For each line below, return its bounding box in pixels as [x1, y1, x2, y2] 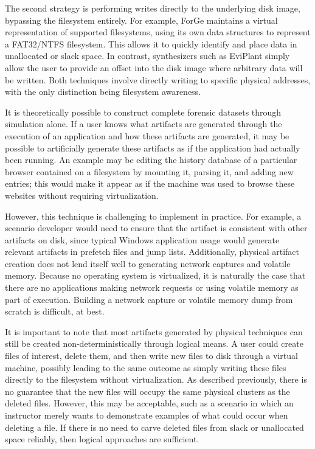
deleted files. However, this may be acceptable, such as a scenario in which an [5, 397, 294, 409]
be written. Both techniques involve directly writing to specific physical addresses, [5, 73, 311, 86]
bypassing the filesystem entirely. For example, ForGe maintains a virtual [5, 13, 278, 26]
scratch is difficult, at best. [5, 305, 105, 318]
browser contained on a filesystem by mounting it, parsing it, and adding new [5, 165, 294, 178]
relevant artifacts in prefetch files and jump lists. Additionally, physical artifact [5, 245, 299, 258]
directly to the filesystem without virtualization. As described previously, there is [5, 373, 307, 386]
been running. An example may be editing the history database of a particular [5, 153, 297, 166]
